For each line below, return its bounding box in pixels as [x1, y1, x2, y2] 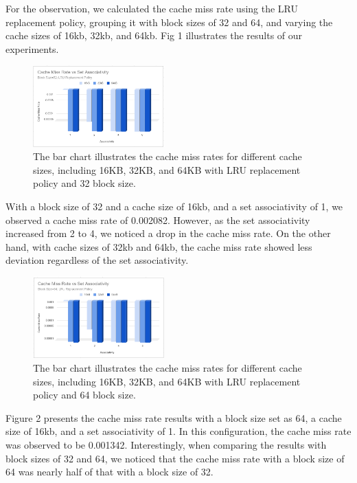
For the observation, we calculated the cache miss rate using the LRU [5, 1, 299, 15]
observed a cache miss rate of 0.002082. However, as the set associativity [5, 212, 310, 227]
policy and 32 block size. [33, 176, 136, 190]
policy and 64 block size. [33, 387, 136, 402]
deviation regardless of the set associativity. [5, 253, 189, 267]
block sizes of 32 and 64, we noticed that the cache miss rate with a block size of [5, 451, 345, 465]
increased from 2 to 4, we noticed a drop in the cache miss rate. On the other [5, 226, 331, 240]
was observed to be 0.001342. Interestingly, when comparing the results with [5, 437, 327, 451]
